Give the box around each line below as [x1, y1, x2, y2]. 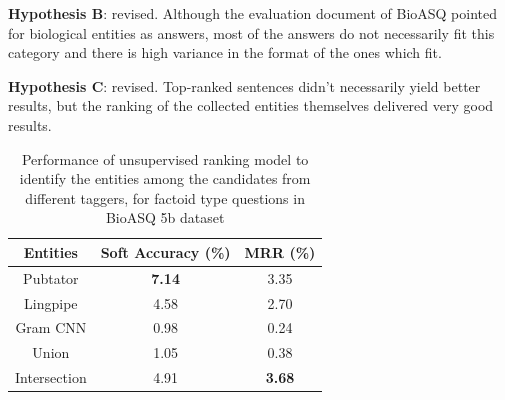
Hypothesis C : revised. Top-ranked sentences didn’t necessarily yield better [8, 75, 481, 96]
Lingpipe [24, 292, 78, 313]
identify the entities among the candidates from [19, 168, 311, 189]
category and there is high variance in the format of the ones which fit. [8, 42, 442, 63]
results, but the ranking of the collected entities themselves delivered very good [8, 95, 494, 116]
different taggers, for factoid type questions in [25, 187, 305, 208]
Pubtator [23, 267, 79, 288]
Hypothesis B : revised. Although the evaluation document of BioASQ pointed [8, 3, 498, 23]
